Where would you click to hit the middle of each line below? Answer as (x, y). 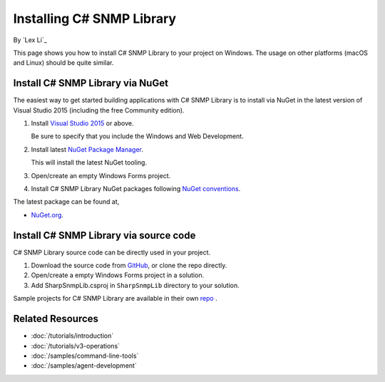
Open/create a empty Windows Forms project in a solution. (118, 275)
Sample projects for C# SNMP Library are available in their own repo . (115, 299)
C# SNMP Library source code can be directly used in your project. (112, 252)
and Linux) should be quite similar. (63, 63)
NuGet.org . (47, 215)
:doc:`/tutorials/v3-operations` (76, 346)
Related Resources (56, 319)
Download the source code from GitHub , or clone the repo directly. (129, 265)
